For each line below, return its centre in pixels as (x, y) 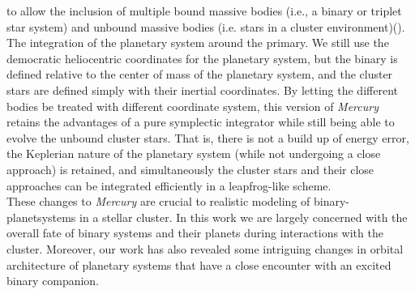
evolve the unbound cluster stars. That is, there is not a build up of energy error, (208, 137)
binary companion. (53, 281)
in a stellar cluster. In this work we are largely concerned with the (244, 217)
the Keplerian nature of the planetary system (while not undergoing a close (194, 153)
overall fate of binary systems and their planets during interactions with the (195, 233)
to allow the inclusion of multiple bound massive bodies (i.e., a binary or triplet (204, 11)
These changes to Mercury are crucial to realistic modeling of (158, 201)
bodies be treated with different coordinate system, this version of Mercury (193, 106)
